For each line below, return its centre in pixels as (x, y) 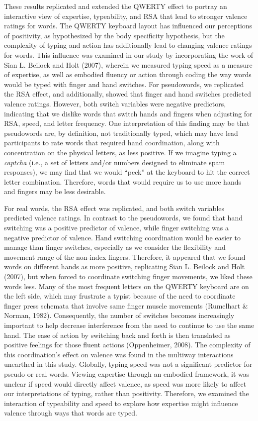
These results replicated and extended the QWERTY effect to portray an (116, 6)
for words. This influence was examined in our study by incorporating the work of (129, 54)
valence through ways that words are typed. (71, 413)
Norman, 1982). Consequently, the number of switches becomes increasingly (119, 315)
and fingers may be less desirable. (55, 191)
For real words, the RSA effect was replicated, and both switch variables (114, 208)
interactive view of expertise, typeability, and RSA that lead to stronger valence (126, 16)
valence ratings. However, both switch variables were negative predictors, (115, 103)
